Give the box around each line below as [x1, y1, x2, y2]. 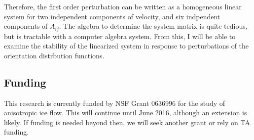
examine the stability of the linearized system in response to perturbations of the [4, 41, 249, 51]
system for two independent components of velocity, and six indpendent [4, 11, 220, 21]
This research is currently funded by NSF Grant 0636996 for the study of [4, 97, 225, 108]
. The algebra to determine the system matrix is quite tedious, [59, 21, 248, 31]
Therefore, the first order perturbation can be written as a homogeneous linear [4, 1, 242, 11]
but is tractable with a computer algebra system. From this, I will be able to [4, 31, 236, 41]
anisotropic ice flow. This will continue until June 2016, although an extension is [4, 107, 247, 118]
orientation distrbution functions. [4, 50, 105, 60]
